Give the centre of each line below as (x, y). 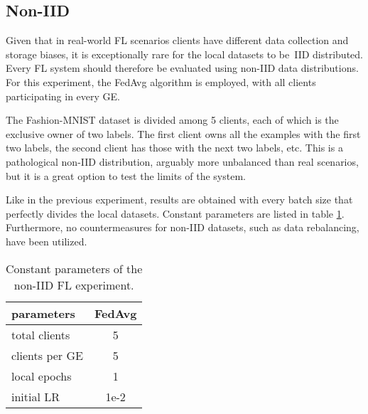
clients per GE (47, 355)
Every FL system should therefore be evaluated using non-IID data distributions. (182, 68)
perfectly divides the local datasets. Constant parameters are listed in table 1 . (175, 213)
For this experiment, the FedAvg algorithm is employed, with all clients (161, 81)
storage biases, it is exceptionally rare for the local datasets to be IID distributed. (184, 54)
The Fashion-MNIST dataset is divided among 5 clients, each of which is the (172, 120)
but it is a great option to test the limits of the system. (126, 175)
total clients (41, 334)
